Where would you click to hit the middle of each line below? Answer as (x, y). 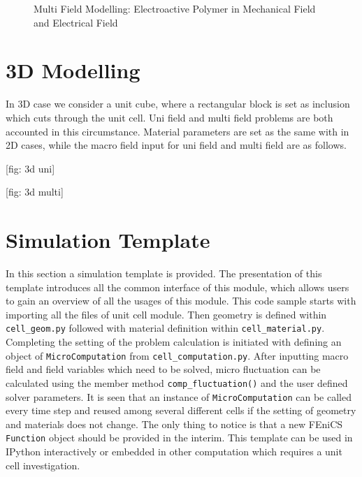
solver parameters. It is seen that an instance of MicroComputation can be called (179, 396)
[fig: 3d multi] (35, 192)
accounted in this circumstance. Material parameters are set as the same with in (178, 131)
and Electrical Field (76, 22)
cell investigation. (43, 465)
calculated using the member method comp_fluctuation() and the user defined (177, 382)
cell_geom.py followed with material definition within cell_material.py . (165, 328)
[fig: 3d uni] (30, 168)
